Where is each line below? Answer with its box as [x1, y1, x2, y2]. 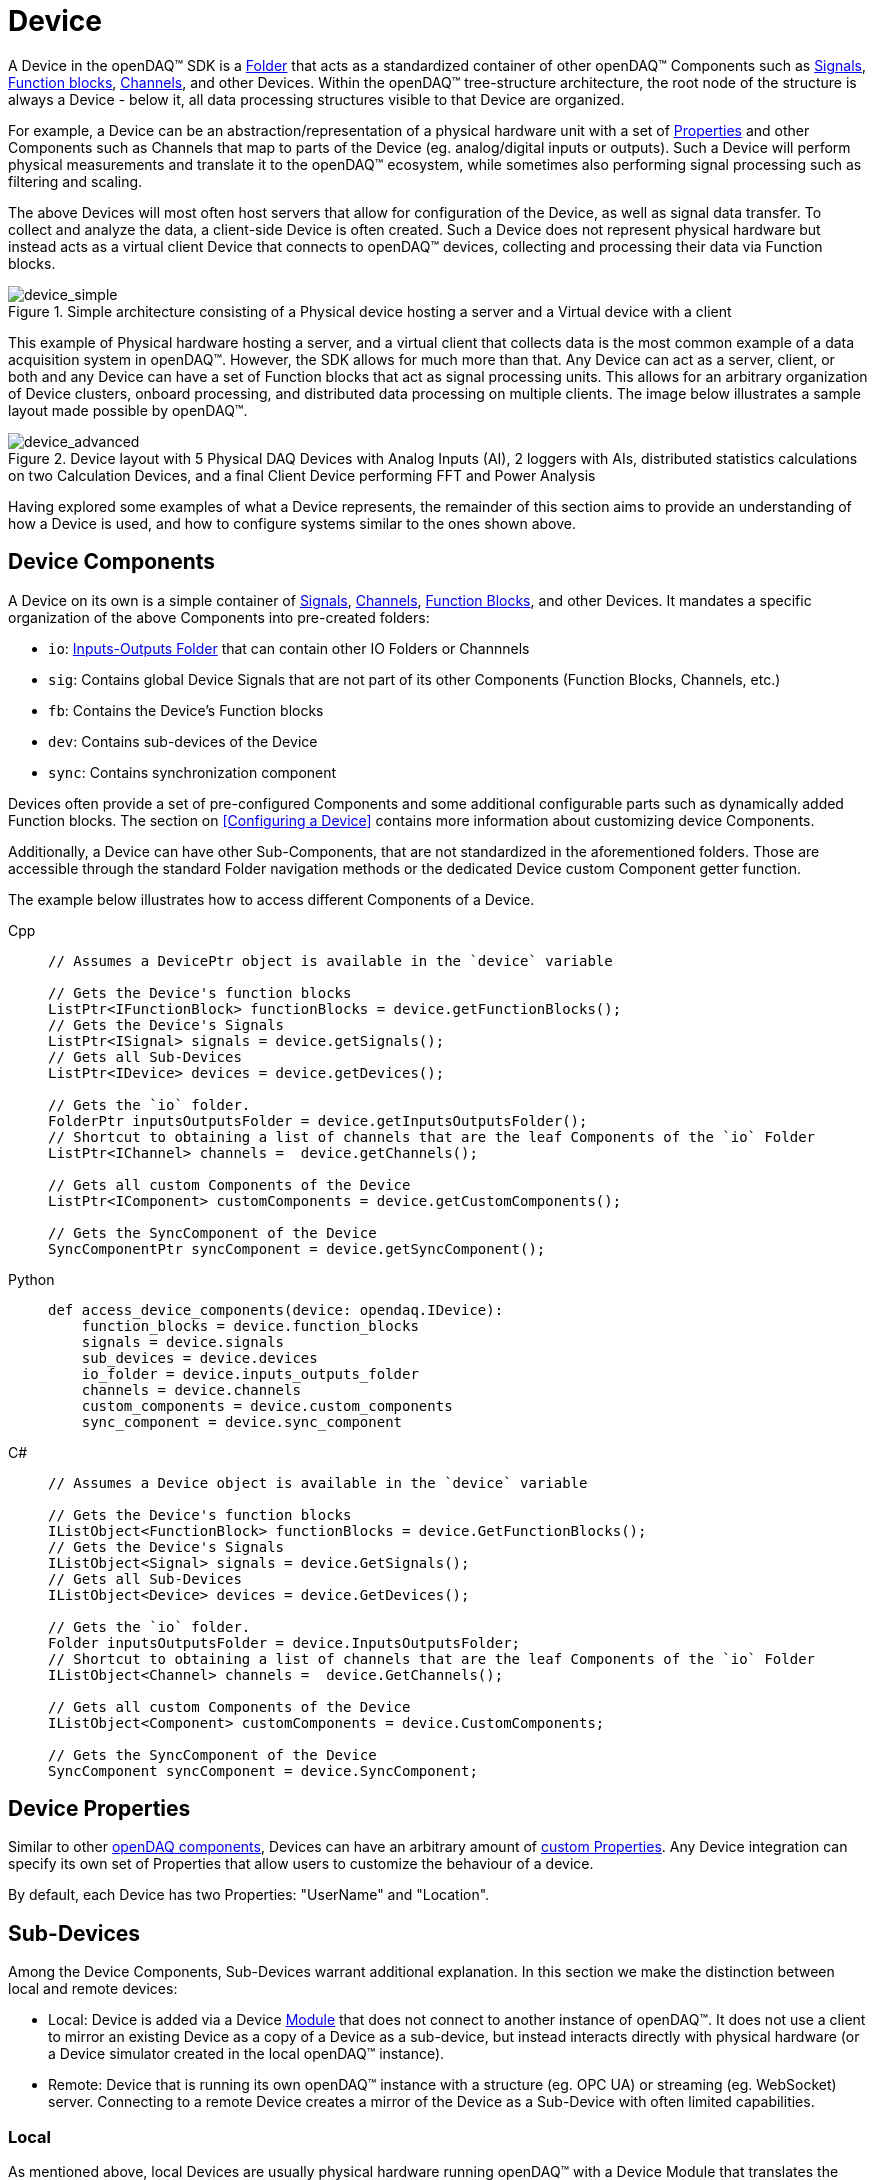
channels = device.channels [81, 1381, 301, 1398]
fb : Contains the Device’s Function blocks [48, 701, 324, 719]
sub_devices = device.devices [81, 1349, 318, 1366]
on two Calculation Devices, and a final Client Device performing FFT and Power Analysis [8, 466, 596, 484]
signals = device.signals [81, 1333, 285, 1350]
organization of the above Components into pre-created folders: [8, 608, 430, 626]
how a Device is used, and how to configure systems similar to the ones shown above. [8, 514, 576, 532]
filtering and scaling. [8, 172, 143, 190]
